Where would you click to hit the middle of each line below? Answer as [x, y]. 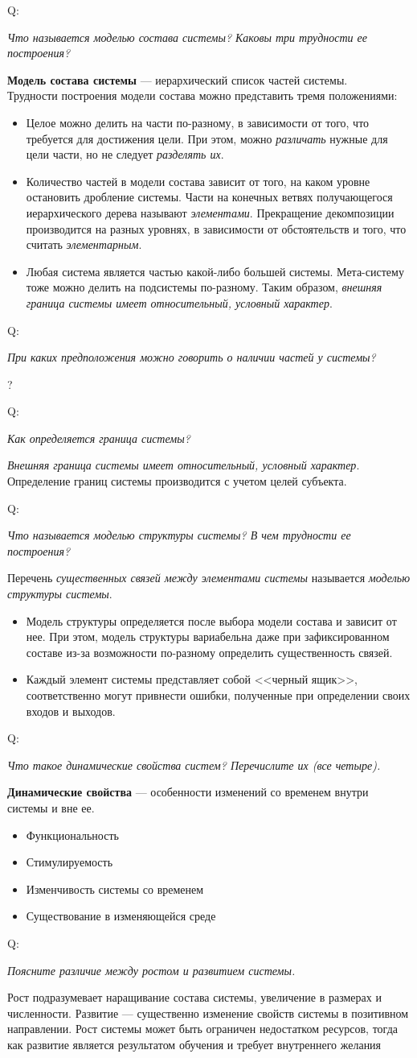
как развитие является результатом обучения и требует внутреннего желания [194, 1044]
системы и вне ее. [51, 807]
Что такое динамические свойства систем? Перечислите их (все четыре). [194, 765]
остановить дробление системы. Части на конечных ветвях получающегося [209, 197]
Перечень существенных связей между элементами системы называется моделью [208, 578]
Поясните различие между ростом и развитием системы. [151, 970]
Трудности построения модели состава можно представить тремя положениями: [202, 95]
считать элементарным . [84, 244]
